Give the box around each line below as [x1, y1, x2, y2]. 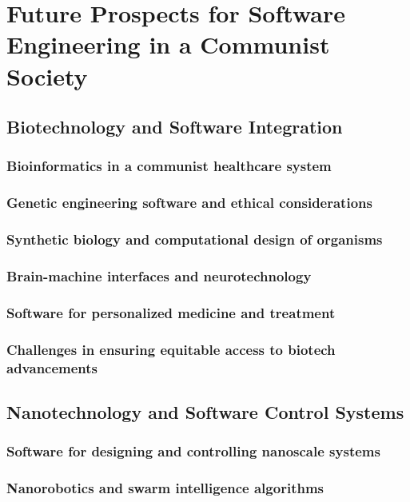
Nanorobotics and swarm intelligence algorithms [6, 478, 324, 498]
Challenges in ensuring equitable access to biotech [6, 339, 336, 359]
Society [6, 59, 88, 92]
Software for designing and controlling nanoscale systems [6, 441, 380, 461]
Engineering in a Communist [6, 28, 330, 61]
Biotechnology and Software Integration [6, 114, 343, 139]
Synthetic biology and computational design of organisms [6, 229, 383, 249]
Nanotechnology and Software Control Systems [6, 399, 404, 424]
